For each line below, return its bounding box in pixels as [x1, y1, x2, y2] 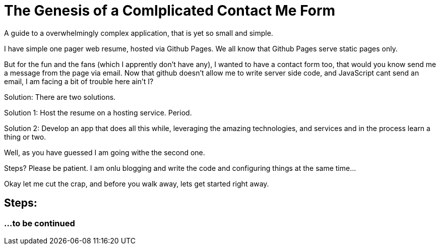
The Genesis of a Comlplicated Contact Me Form [4, 2, 336, 19]
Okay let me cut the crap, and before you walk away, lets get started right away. [4, 179, 269, 188]
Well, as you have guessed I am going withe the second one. [4, 148, 205, 157]
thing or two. [4, 132, 46, 141]
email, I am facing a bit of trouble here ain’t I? [4, 77, 154, 86]
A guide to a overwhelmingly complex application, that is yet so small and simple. [4, 28, 273, 37]
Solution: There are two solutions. [4, 92, 116, 101]
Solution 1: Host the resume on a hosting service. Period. [4, 108, 192, 117]
